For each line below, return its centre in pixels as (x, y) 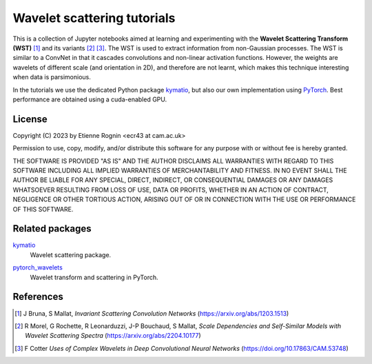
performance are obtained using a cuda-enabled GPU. (90, 99)
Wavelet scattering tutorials (94, 18)
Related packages (52, 229)
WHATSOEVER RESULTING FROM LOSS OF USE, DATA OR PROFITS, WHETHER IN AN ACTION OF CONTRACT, (170, 190)
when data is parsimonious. (52, 77)
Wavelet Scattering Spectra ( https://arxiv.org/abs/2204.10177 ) (113, 336)
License (30, 119)
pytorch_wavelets (38, 267)
